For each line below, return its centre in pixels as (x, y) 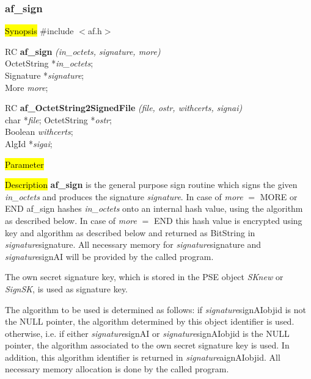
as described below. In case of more (71, 220)
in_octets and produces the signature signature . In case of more (124, 196)
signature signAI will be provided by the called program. (109, 256)
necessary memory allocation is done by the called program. (117, 369)
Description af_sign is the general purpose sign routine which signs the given (151, 185)
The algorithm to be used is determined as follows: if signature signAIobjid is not (155, 309)
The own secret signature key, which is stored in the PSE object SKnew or (144, 277)
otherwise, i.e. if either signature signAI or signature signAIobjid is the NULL (147, 333)
